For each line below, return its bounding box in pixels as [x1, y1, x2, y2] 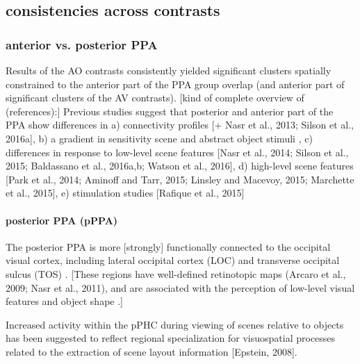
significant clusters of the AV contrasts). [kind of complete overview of [6, 90, 304, 105]
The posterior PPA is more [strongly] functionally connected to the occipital [6, 239, 331, 254]
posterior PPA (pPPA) [6, 213, 118, 227]
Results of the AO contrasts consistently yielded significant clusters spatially [6, 63, 332, 77]
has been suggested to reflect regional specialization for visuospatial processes [6, 331, 336, 345]
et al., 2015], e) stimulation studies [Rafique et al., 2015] [6, 185, 245, 200]
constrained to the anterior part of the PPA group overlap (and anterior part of [6, 76, 345, 91]
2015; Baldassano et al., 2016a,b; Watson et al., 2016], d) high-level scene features [6, 158, 354, 173]
